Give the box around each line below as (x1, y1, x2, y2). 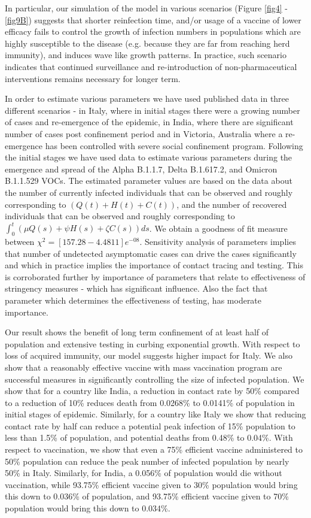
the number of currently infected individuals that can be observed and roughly (5, 186, 293, 198)
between (5, 235, 35, 247)
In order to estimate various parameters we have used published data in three (5, 92, 289, 105)
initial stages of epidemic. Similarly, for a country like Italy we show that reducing (5, 408, 306, 420)
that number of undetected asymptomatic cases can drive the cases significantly (5, 247, 297, 259)
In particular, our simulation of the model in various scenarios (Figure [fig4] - (5, 2, 288, 14)
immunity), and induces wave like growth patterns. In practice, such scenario (5, 49, 287, 61)
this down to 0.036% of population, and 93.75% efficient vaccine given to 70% (5, 490, 289, 502)
